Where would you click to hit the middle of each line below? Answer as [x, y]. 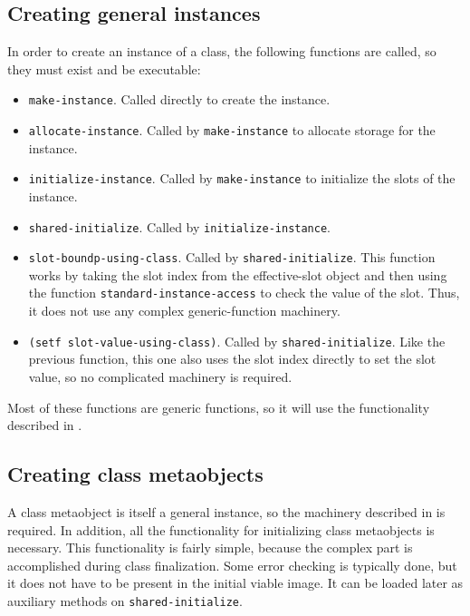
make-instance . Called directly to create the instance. [179, 99]
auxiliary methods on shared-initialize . [125, 600]
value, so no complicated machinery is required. [160, 376]
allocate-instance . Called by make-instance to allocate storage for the [232, 130]
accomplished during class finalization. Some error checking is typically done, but [232, 565]
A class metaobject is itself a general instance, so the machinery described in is [226, 511]
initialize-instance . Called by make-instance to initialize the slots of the [242, 178]
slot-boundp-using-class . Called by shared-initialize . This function [232, 257]
